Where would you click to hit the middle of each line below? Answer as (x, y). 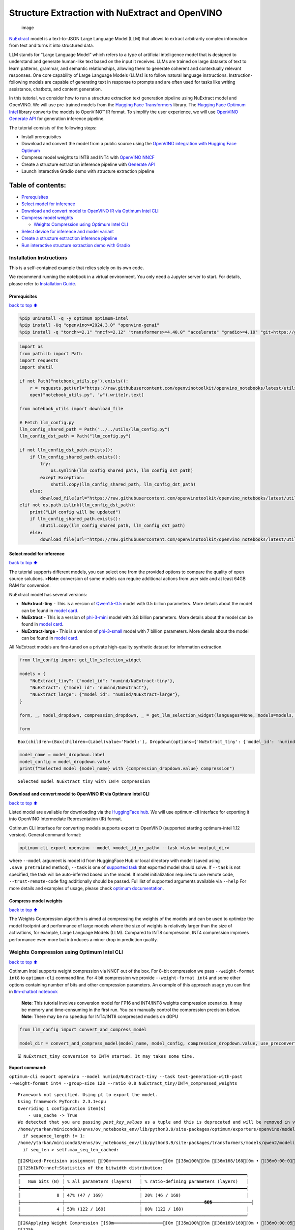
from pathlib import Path (51, 354)
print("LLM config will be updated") (75, 512)
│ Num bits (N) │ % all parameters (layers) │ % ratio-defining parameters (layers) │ (133, 1182)
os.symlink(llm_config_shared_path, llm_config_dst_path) (122, 471)
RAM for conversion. (30, 585)
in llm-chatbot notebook (33, 992)
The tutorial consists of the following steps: (53, 127)
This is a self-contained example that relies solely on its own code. (76, 268)
